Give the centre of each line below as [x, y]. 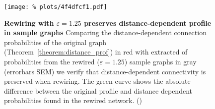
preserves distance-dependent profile [148, 23]
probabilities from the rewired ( [52, 62]
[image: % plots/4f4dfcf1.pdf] [56, 7]
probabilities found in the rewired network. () [73, 100]
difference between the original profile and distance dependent [98, 90]
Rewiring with [29, 23]
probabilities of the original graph [55, 42]
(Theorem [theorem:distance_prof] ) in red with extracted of [96, 52]
